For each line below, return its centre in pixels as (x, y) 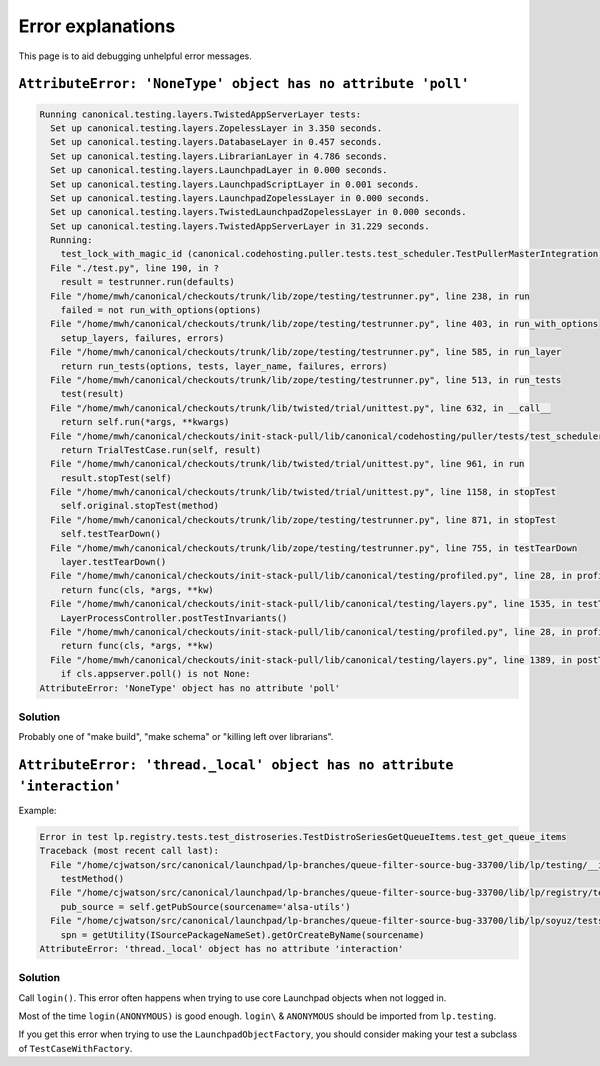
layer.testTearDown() (113, 562)
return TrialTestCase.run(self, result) (161, 449)
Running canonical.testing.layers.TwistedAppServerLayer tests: (200, 114)
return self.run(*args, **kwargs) (145, 422)
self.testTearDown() (111, 534)
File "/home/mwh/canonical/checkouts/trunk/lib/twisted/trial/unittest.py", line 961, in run (287, 464)
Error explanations (97, 26)
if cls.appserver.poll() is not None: (155, 674)
